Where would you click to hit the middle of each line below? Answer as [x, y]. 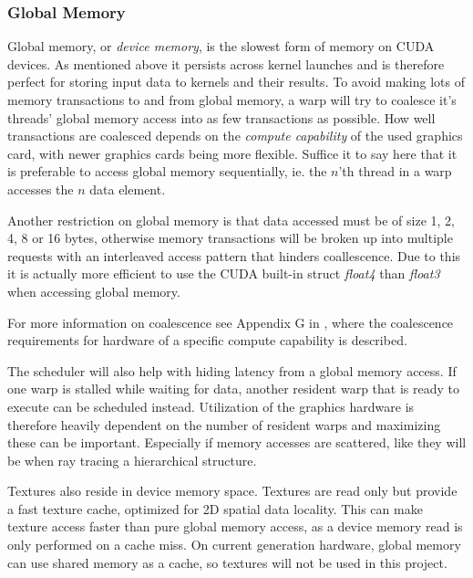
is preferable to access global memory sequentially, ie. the [167, 171]
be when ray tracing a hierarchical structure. [132, 460]
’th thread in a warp [395, 171]
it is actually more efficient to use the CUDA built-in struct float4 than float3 [224, 273]
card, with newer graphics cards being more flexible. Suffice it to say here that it [232, 153]
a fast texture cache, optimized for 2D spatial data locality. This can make [215, 508]
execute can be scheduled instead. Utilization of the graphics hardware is [211, 406]
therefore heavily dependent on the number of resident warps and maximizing [224, 424]
